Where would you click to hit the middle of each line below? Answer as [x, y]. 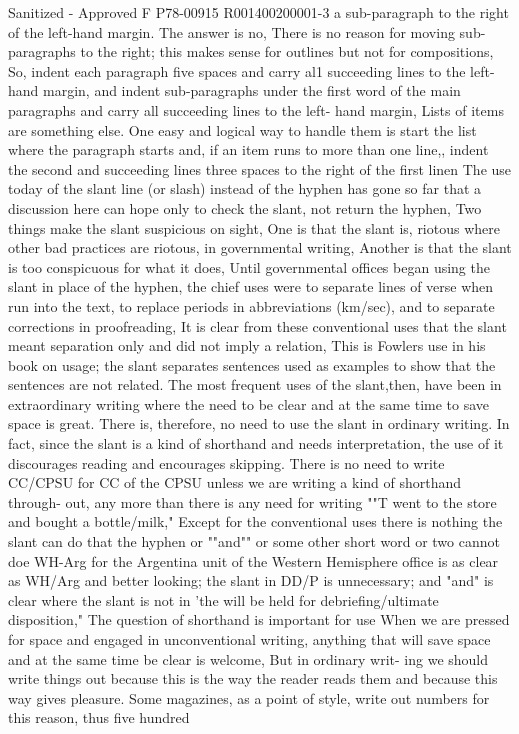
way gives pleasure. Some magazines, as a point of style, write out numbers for [249, 697]
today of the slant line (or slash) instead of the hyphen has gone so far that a [245, 188]
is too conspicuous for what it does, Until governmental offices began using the [249, 266]
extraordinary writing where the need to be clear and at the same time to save [249, 403]
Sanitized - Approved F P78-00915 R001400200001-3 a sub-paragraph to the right [258, 12]
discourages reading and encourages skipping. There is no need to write [226, 462]
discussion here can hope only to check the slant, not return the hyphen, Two [245, 207]
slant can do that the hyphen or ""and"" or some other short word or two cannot [254, 541]
